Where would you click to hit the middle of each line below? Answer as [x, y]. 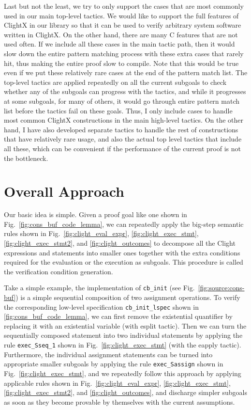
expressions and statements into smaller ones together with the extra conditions [122, 252]
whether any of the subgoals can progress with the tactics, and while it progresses [125, 91]
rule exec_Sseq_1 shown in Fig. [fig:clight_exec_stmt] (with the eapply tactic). [123, 345]
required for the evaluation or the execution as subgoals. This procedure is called [124, 262]
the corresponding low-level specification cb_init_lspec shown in [101, 307]
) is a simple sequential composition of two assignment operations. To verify [128, 297]
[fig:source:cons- [221, 288]
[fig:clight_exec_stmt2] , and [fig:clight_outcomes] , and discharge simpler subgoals [126, 392]
